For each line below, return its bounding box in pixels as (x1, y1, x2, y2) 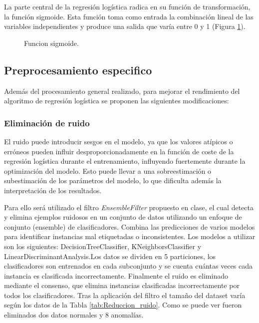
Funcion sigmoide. (24, 37, 79, 48)
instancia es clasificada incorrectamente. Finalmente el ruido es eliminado (4, 270, 228, 281)
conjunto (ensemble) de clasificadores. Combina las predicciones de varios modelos (4, 221, 255, 232)
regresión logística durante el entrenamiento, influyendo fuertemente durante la (4, 156, 246, 166)
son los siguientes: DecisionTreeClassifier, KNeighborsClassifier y (4, 241, 202, 251)
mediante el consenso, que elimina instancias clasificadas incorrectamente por (4, 280, 240, 291)
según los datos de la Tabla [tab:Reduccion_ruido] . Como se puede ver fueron (4, 300, 242, 310)
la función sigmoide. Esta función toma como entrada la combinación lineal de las (4, 11, 254, 21)
